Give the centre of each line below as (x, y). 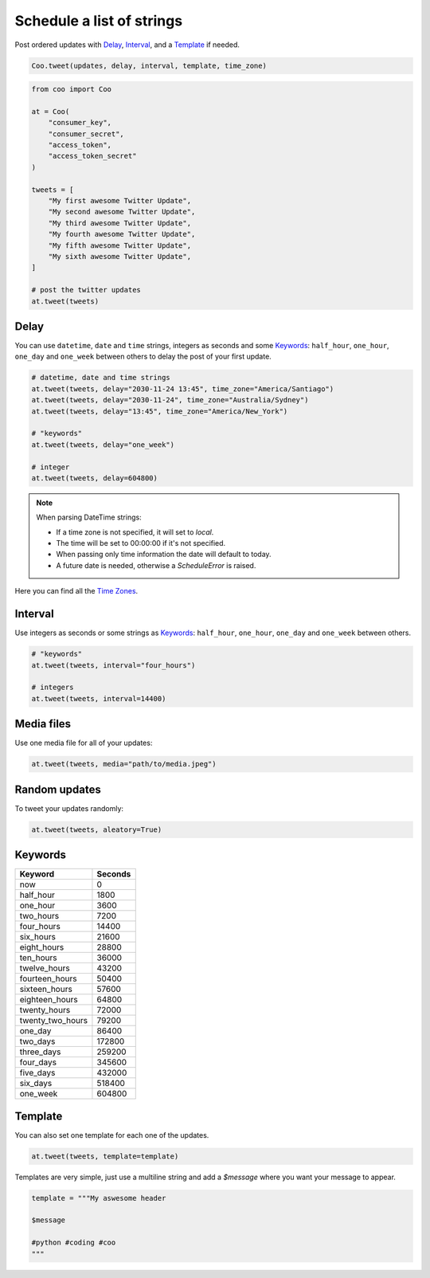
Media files (43, 724)
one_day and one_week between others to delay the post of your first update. (143, 357)
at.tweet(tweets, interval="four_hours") (113, 665)
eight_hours (42, 947)
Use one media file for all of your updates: (84, 743)
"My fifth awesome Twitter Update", (119, 245)
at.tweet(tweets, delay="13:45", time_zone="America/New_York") (160, 411)
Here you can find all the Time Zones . (76, 591)
